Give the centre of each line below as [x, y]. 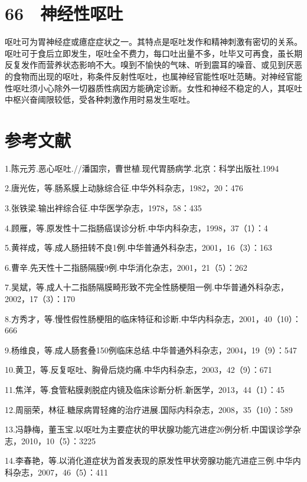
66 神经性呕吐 [64, 13]
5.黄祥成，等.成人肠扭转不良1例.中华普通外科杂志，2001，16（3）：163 [138, 247]
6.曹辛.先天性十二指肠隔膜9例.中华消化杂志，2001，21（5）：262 [126, 267]
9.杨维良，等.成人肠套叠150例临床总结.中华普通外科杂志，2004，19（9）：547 [151, 350]
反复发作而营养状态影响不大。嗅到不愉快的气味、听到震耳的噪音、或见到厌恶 [153, 65]
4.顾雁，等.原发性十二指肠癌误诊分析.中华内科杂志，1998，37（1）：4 [136, 227]
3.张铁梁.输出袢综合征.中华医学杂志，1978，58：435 [103, 208]
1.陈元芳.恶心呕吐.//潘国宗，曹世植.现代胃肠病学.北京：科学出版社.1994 [142, 168]
